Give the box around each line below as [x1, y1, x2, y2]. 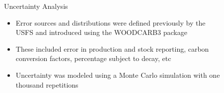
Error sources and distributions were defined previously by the [15, 17, 206, 28]
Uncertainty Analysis [4, 1, 68, 11]
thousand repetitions [15, 79, 78, 90]
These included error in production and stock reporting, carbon [15, 43, 209, 54]
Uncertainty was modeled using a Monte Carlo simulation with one [15, 69, 220, 80]
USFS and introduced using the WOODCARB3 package [15, 27, 187, 37]
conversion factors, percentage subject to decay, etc [15, 53, 171, 63]
